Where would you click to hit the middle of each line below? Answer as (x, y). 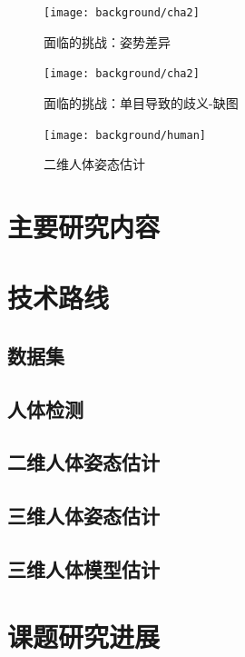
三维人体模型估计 (83, 569)
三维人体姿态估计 (83, 516)
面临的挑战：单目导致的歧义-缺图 (141, 102)
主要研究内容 (84, 226)
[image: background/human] (125, 135)
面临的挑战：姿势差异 (107, 41)
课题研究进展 (84, 636)
